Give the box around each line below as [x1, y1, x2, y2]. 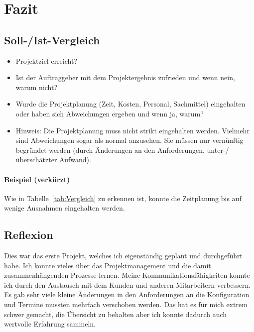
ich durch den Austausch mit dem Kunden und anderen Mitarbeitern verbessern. [4, 279, 251, 290]
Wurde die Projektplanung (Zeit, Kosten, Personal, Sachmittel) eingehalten [15, 99, 246, 109]
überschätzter [15, 154, 57, 165]
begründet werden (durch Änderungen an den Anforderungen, [15, 144, 205, 155]
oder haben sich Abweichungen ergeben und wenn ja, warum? [15, 108, 204, 118]
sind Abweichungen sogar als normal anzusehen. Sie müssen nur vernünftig [15, 135, 244, 145]
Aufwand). [59, 154, 91, 165]
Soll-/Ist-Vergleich [4, 32, 100, 47]
